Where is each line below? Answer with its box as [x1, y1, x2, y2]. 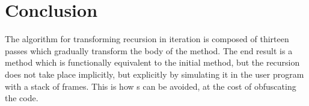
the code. [5, 92, 38, 104]
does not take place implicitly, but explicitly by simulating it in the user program [5, 67, 304, 80]
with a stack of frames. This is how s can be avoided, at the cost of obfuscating [5, 79, 296, 92]
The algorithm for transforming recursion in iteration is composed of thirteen [5, 33, 289, 45]
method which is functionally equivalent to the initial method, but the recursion [5, 56, 300, 69]
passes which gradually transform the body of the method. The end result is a [5, 44, 293, 57]
